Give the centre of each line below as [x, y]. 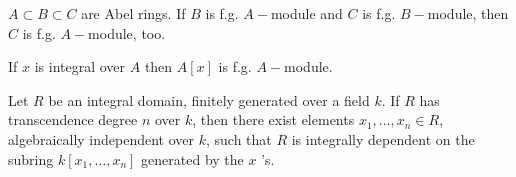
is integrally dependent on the [383, 138]
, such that [238, 138]
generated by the [192, 158]
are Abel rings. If [133, 13]
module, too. [127, 32]
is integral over [80, 66]
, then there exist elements [273, 119]
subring [31, 158]
